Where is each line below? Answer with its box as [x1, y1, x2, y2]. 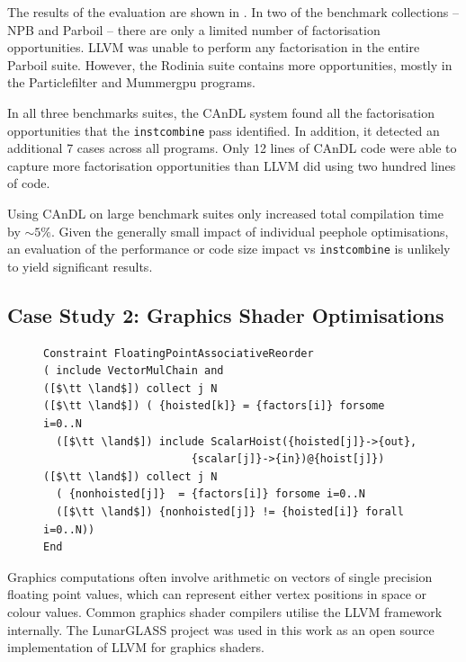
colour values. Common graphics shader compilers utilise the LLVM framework [7, 602, 443, 621]
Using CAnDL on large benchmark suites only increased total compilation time [7, 204, 444, 222]
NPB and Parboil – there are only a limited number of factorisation [7, 20, 381, 39]
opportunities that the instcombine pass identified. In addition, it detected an [7, 121, 440, 139]
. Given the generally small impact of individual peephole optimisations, [50, 221, 449, 240]
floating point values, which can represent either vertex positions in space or [7, 585, 427, 604]
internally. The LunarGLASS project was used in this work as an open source [7, 620, 435, 639]
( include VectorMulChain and [43, 364, 224, 378]
